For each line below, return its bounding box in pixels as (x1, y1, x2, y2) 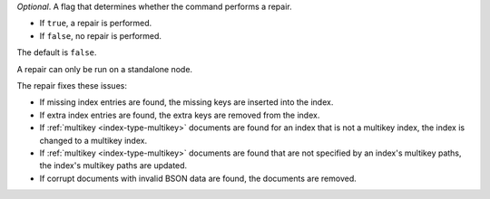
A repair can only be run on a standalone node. (16, 63, 193, 74)
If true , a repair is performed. (39, 18, 152, 29)
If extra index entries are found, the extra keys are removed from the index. (39, 109, 320, 120)
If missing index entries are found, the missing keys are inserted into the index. (39, 97, 334, 108)
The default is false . (16, 47, 97, 58)
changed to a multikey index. (39, 135, 148, 146)
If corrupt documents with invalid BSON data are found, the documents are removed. (39, 173, 358, 184)
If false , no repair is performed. (39, 30, 162, 41)
